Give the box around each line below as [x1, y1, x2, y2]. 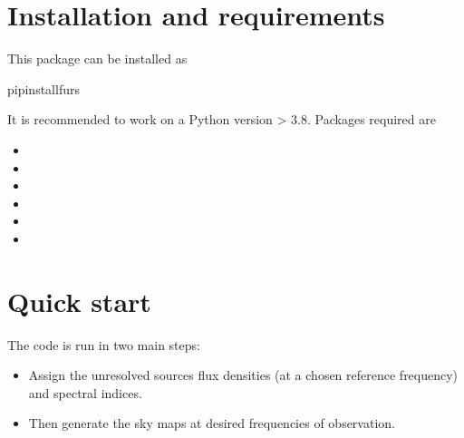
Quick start [7, 282, 151, 319]
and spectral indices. [28, 383, 142, 402]
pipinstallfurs [7, 79, 80, 98]
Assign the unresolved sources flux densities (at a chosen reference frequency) [28, 365, 459, 384]
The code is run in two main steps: [7, 335, 200, 354]
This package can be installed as [7, 49, 188, 68]
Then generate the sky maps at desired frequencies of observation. [28, 414, 395, 433]
